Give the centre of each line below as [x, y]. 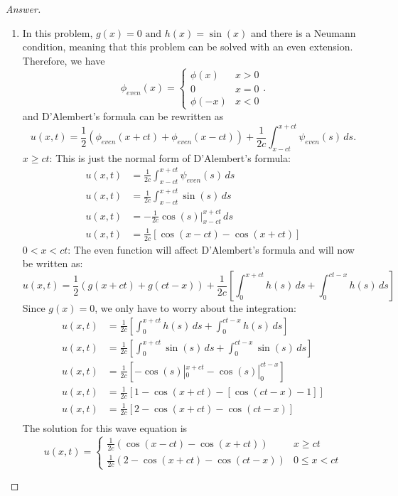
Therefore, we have [64, 60]
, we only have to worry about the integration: [195, 308]
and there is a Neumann [303, 32]
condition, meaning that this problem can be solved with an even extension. [188, 47]
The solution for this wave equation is [105, 428]
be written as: [53, 263]
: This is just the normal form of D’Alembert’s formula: [170, 157]
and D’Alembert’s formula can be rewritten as [123, 115]
